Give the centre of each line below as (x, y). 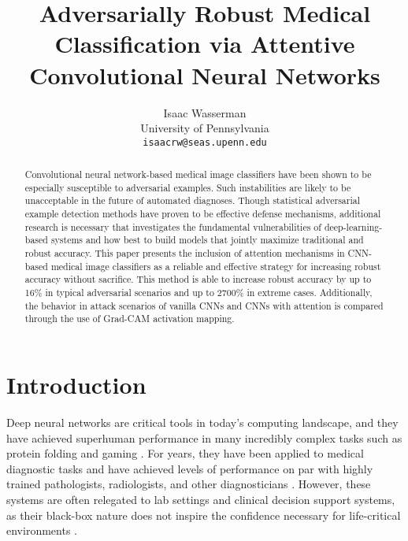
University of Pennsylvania (205, 128)
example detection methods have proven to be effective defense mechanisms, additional (203, 214)
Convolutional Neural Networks (205, 74)
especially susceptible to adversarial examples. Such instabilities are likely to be (188, 187)
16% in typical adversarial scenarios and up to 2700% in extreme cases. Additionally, (198, 293)
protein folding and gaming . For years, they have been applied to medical (185, 453)
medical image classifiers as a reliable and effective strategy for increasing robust (216, 266)
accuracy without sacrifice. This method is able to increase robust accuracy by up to (198, 279)
